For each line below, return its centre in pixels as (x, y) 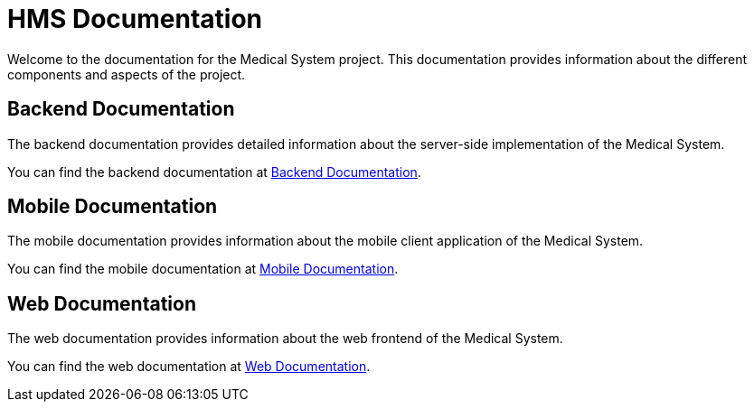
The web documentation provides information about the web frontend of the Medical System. (285, 339)
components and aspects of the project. (127, 74)
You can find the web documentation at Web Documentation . (189, 367)
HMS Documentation (135, 19)
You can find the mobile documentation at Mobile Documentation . (203, 269)
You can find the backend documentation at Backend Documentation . (214, 172)
